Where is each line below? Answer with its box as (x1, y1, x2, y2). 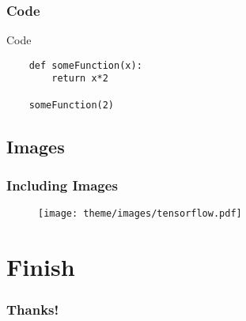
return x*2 (51, 73, 108, 85)
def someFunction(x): (28, 59, 142, 71)
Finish (6, 251, 75, 283)
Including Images (6, 176, 118, 195)
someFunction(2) (28, 99, 115, 111)
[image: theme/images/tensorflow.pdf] (38, 208, 242, 220)
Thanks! (6, 300, 59, 319)
